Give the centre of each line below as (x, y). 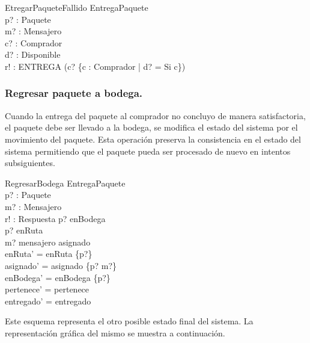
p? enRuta (24, 230)
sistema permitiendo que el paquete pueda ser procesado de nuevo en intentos (148, 151)
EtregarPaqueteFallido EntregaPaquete (77, 7)
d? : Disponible (33, 54)
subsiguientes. (30, 163)
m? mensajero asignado (48, 242)
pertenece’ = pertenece (47, 289)
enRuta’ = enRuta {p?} (49, 254)
